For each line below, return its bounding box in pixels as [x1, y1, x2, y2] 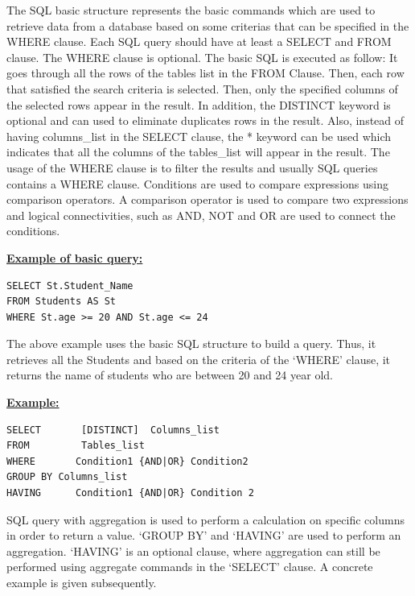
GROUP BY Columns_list [6, 471, 128, 483]
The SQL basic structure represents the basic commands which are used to [6, 2, 376, 18]
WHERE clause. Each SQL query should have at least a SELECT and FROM [6, 33, 392, 50]
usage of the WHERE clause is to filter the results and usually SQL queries [6, 159, 378, 176]
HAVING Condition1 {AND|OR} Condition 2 [6, 487, 254, 499]
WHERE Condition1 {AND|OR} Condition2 [6, 455, 249, 467]
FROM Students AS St [6, 296, 117, 308]
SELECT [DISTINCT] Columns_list [6, 424, 220, 436]
